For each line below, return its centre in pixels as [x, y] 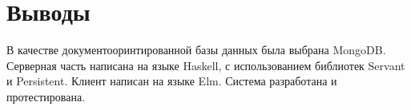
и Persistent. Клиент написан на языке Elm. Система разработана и [172, 81]
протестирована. [46, 96]
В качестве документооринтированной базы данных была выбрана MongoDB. [196, 50]
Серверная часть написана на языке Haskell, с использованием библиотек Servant [206, 65]
